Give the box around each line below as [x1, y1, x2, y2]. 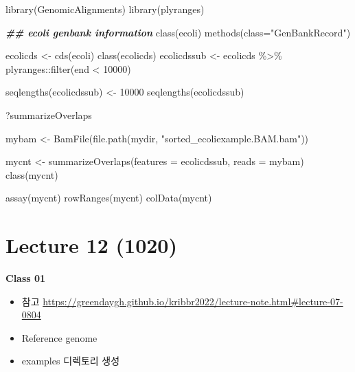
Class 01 [5, 271, 46, 285]
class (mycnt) [5, 167, 58, 182]
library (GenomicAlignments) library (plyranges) [5, 2, 205, 16]
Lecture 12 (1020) [5, 231, 177, 259]
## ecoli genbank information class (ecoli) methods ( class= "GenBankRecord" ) [5, 25, 351, 39]
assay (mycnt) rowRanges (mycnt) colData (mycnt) [5, 190, 212, 205]
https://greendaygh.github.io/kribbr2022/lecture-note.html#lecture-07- [43, 294, 343, 308]
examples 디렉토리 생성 [21, 353, 120, 368]
